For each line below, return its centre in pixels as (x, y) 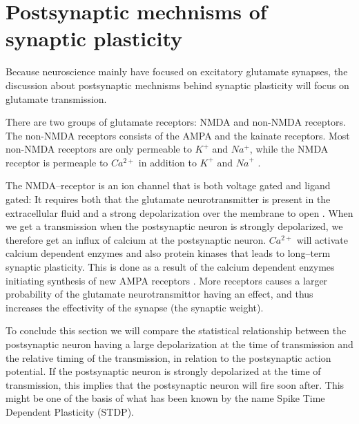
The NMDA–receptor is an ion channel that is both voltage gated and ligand (168, 185)
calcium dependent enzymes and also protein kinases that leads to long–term (168, 253)
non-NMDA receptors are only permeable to (99, 149)
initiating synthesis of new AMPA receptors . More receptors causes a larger (167, 280)
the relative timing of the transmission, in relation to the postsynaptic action (168, 357)
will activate (322, 239)
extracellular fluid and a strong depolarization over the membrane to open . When (179, 212)
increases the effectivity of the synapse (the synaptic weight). (135, 307)
